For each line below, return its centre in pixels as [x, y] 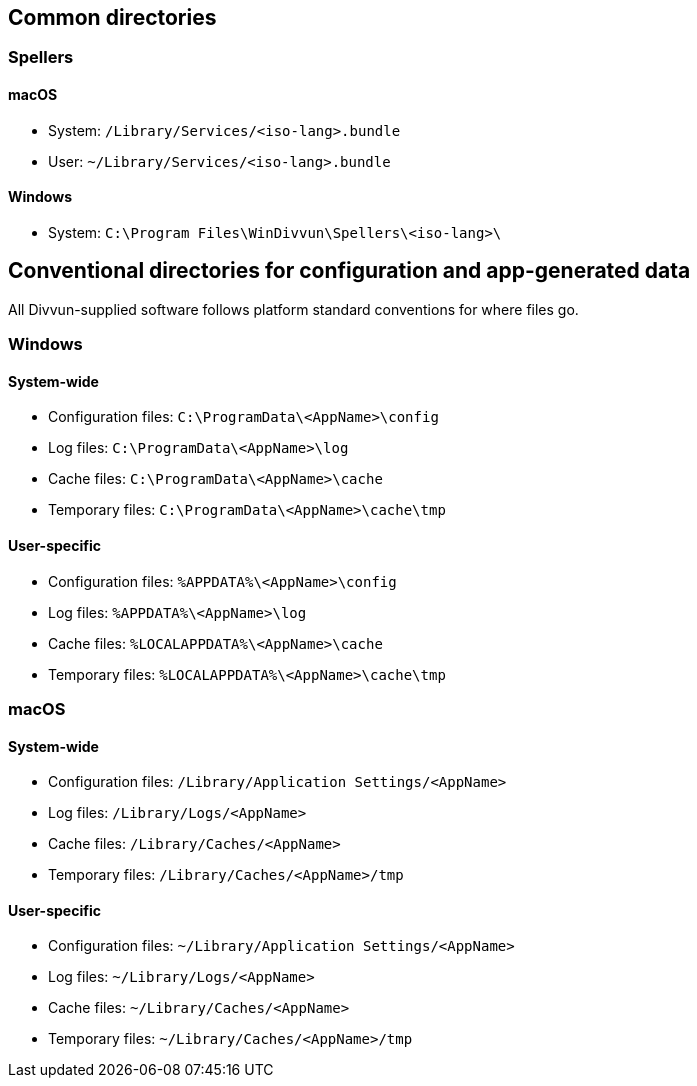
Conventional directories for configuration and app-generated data [349, 271]
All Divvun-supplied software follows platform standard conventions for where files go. [293, 309]
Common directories [112, 17]
